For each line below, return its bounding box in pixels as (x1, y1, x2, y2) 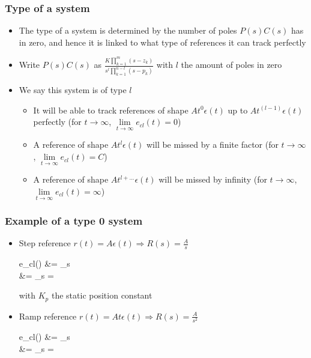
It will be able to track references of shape (33, 103, 189, 116)
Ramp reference (19, 309, 77, 322)
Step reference (19, 237, 71, 249)
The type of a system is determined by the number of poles (19, 24, 237, 37)
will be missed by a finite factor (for (146, 138, 279, 151)
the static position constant (51, 289, 152, 302)
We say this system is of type (19, 83, 127, 96)
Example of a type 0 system (5, 213, 143, 228)
